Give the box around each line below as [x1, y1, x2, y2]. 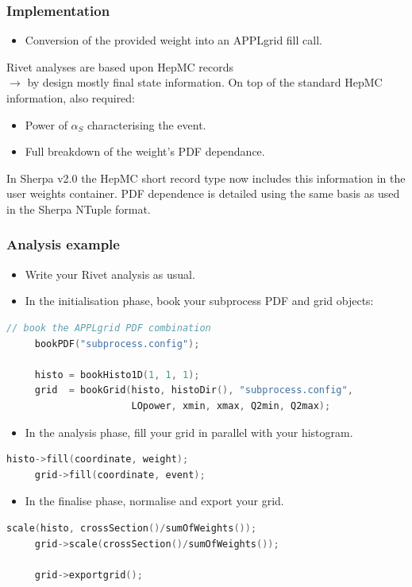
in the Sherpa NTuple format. [6, 200, 151, 217]
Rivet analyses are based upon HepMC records [6, 58, 234, 75]
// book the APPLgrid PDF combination [6, 322, 211, 334]
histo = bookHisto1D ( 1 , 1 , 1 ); [34, 369, 200, 380]
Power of [25, 116, 67, 133]
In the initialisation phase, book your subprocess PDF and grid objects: [25, 292, 374, 309]
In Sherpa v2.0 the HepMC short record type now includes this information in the [6, 169, 406, 186]
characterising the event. [87, 116, 206, 133]
